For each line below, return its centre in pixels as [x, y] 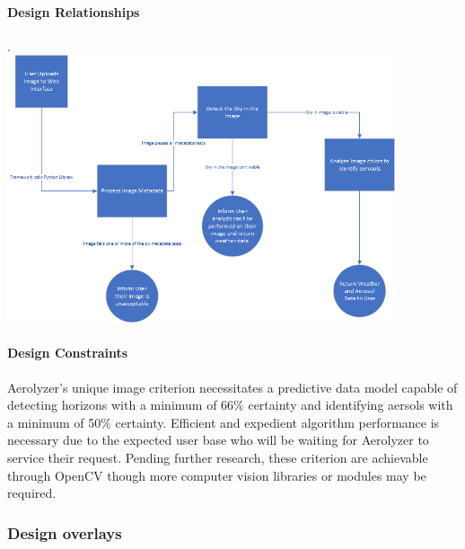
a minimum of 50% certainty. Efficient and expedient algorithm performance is [224, 422]
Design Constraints [68, 353]
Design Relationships [74, 11]
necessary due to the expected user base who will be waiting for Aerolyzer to [218, 440]
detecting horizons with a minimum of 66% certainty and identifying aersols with [230, 405]
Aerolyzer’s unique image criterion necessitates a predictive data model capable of [232, 387]
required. [32, 493]
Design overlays [65, 532]
